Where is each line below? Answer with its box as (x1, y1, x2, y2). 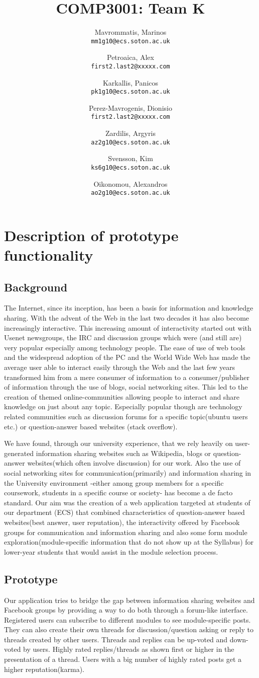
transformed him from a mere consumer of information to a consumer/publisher (4, 371, 250, 382)
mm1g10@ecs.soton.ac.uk (91, 37, 170, 45)
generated (4, 447, 34, 458)
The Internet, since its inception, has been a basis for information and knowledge (4, 303, 253, 313)
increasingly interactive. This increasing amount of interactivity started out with (4, 322, 251, 333)
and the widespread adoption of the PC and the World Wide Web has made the (4, 352, 250, 362)
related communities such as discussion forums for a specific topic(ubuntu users (4, 411, 248, 421)
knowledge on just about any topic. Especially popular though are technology (4, 401, 242, 412)
